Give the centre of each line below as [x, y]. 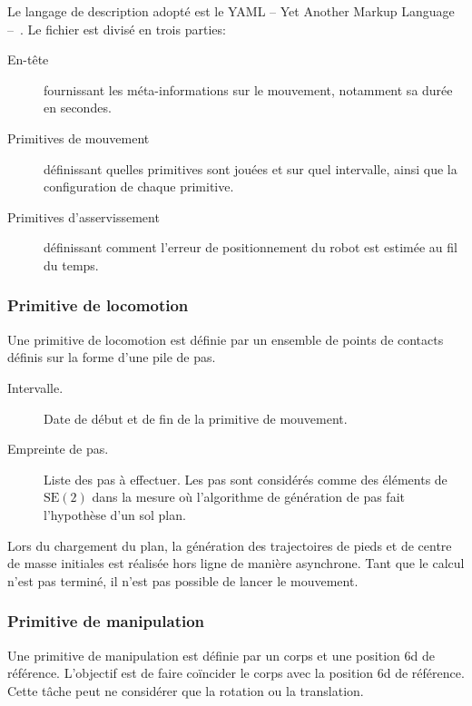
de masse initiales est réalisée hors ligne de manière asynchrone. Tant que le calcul [236, 563]
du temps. [71, 265]
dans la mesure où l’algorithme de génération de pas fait [248, 497]
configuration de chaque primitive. [139, 186]
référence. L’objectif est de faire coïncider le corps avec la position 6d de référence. [236, 673]
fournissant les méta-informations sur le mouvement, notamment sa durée [248, 89]
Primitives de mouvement [79, 137]
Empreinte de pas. [58, 449]
